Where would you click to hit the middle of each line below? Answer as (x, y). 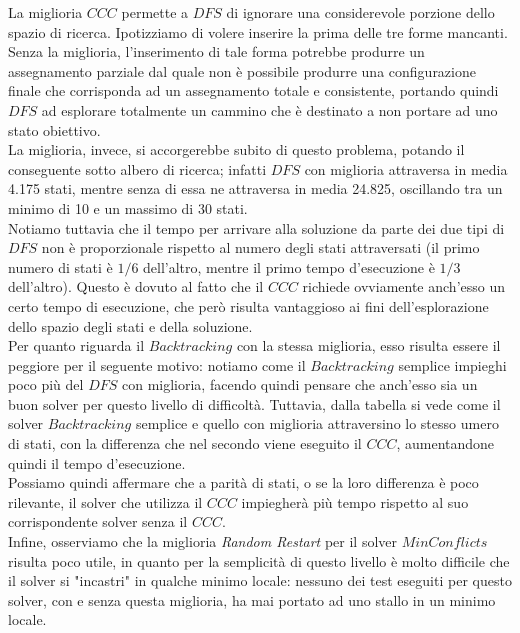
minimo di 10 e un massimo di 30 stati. (128, 207)
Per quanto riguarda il (76, 345)
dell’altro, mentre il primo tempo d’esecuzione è (289, 266)
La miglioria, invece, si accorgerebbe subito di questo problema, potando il (236, 149)
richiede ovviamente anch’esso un (404, 286)
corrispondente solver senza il (98, 521)
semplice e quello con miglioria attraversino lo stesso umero (317, 423)
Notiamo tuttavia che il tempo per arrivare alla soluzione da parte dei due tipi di (256, 227)
